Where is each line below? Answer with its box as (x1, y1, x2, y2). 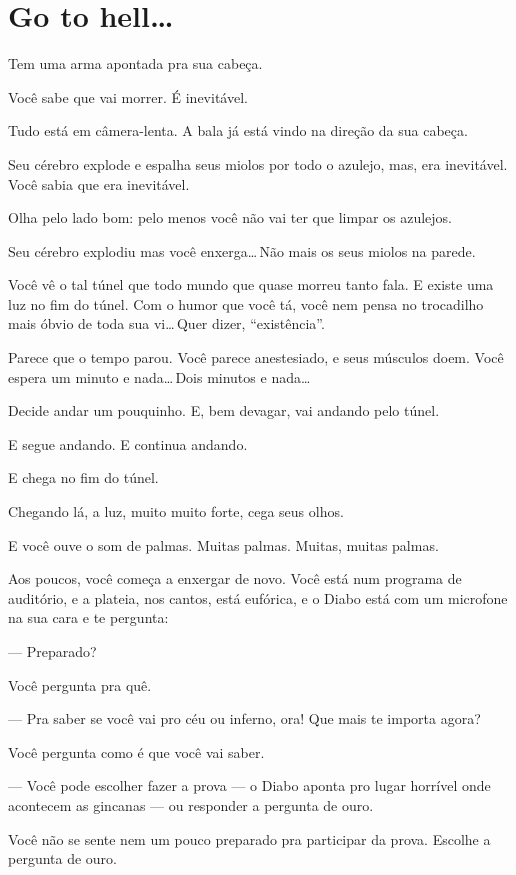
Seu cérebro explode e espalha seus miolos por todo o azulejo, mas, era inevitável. (8, 153, 508, 174)
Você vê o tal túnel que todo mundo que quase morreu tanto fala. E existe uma (8, 274, 494, 295)
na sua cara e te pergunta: (8, 607, 169, 628)
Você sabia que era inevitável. (8, 173, 190, 194)
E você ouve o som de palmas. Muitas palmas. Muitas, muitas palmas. (8, 534, 439, 555)
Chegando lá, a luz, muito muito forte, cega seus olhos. (8, 501, 344, 522)
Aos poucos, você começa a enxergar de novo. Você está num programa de (8, 568, 462, 589)
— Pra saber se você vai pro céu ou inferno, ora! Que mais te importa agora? (8, 708, 481, 729)
